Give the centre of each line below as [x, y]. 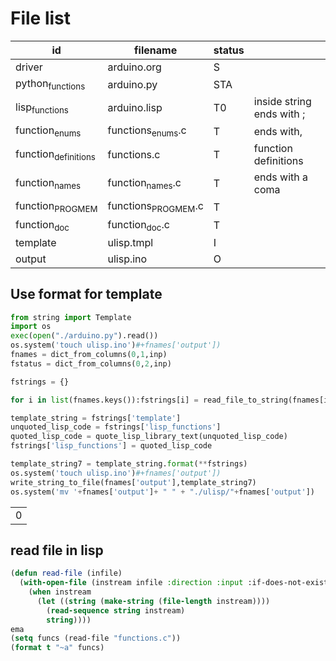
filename [156, 50]
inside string [282, 102]
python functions [50, 84]
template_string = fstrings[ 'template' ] [96, 418]
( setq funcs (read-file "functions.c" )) [96, 638]
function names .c [144, 183]
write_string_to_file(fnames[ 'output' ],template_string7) [133, 482]
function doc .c [138, 225]
